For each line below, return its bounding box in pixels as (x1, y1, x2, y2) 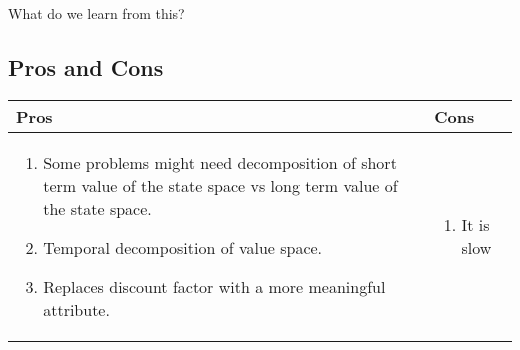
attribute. (43, 297, 110, 321)
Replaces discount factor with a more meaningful (43, 274, 386, 298)
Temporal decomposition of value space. (43, 235, 323, 259)
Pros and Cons (8, 51, 164, 82)
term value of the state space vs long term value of (43, 173, 398, 197)
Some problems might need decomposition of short (43, 150, 397, 174)
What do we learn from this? (8, 3, 185, 23)
